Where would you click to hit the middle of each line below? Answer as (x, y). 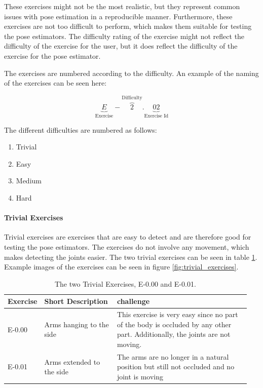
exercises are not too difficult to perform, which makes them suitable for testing (128, 26)
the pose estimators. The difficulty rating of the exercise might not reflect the (124, 36)
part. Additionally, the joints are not (174, 334)
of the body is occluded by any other (174, 324)
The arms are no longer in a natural (173, 356)
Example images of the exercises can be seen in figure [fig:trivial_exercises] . (121, 267)
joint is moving (140, 377)
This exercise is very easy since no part (177, 314)
